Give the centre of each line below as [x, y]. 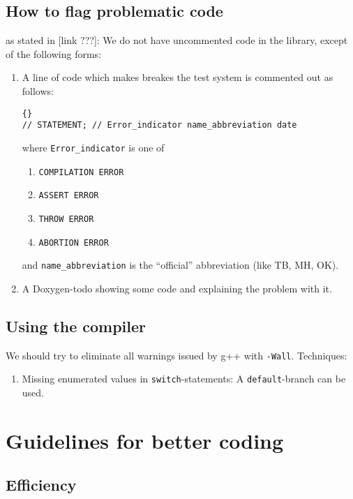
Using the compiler [76, 326]
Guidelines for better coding [145, 440]
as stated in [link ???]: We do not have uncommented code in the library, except [177, 40]
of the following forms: [54, 53]
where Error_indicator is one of [93, 147]
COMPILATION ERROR [81, 172]
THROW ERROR [66, 219]
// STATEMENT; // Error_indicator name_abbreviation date [159, 125]
